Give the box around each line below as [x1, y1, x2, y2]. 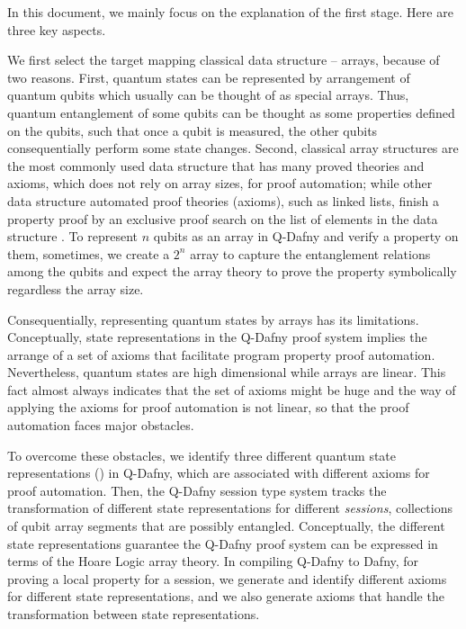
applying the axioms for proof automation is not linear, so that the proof [7, 398, 409, 417]
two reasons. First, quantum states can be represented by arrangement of [7, 67, 410, 86]
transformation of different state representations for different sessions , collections [7, 499, 453, 517]
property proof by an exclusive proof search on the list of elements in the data [7, 209, 438, 228]
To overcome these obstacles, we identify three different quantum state [7, 445, 397, 464]
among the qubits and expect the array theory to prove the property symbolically [7, 262, 457, 281]
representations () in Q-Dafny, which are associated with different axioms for [7, 463, 430, 482]
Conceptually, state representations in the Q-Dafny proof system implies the [7, 328, 427, 346]
